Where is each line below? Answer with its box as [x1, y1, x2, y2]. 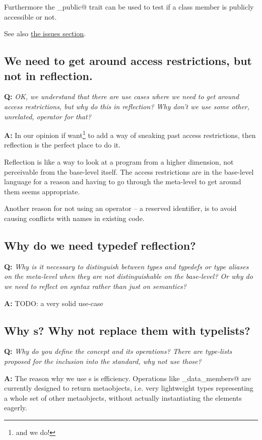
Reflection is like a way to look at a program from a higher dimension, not [4, 157, 234, 167]
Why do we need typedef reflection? [4, 237, 196, 253]
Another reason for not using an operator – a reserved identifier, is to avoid [4, 203, 237, 213]
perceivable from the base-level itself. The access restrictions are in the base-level [4, 166, 254, 177]
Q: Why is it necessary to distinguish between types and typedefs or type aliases [4, 261, 249, 271]
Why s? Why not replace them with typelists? [4, 322, 250, 338]
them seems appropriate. [4, 186, 80, 196]
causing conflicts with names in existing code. [4, 212, 145, 223]
